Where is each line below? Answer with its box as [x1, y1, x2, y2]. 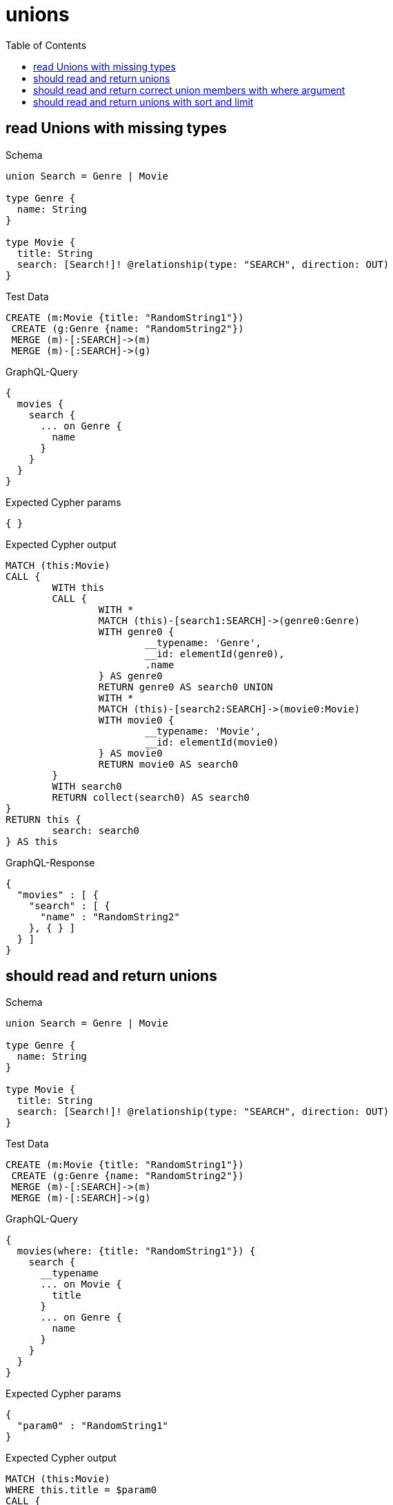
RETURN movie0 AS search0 [98, 758, 239, 770]
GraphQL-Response [6, 856, 95, 868]
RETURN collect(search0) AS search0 [52, 791, 250, 803]
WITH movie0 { [98, 714, 174, 726]
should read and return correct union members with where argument [33, 84, 345, 96]
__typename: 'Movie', [145, 725, 261, 737]
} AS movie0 [98, 747, 163, 759]
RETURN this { [6, 813, 81, 825]
